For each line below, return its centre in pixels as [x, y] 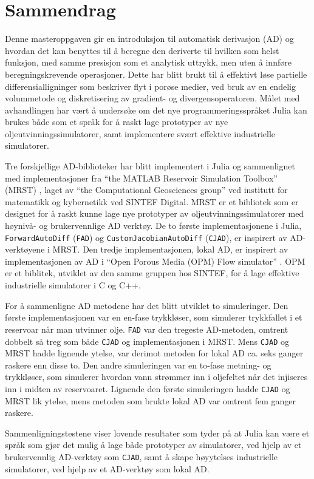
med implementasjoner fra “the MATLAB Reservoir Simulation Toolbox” [141, 178]
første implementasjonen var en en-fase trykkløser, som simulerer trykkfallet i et [154, 317]
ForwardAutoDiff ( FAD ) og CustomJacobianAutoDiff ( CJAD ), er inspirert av [146, 237]
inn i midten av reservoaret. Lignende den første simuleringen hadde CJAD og [148, 388]
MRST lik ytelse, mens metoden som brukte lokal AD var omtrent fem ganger [151, 400]
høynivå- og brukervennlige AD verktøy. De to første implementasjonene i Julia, [153, 226]
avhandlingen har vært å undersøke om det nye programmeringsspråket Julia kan [156, 110]
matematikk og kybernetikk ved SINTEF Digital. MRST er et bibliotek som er [152, 201]
